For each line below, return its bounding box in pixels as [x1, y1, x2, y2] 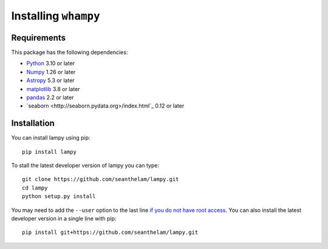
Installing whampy [11, 9, 100, 22]
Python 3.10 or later [26, 60, 75, 67]
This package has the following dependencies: [11, 49, 128, 56]
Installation [11, 118, 55, 129]
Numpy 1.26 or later [26, 68, 76, 75]
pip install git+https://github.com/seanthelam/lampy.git [22, 229, 199, 236]
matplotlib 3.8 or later [26, 85, 80, 92]
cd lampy [22, 184, 48, 191]
